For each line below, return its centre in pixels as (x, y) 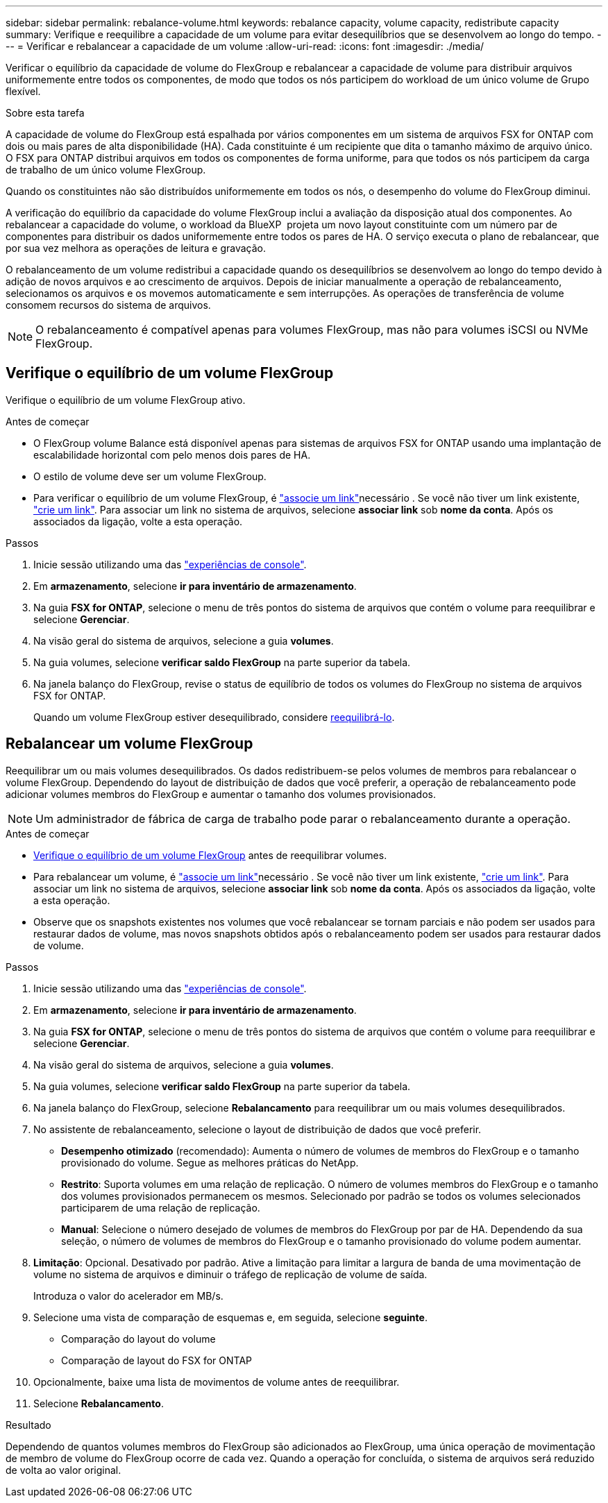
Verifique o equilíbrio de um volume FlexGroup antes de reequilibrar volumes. (210, 855)
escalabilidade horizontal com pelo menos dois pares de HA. (172, 455)
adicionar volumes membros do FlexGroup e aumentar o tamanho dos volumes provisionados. (221, 794)
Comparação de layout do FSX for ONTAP (157, 1360)
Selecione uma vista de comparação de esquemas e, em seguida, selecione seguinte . (230, 1317)
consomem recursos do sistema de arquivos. (108, 305)
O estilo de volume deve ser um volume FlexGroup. (150, 476)
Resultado (28, 1425)
